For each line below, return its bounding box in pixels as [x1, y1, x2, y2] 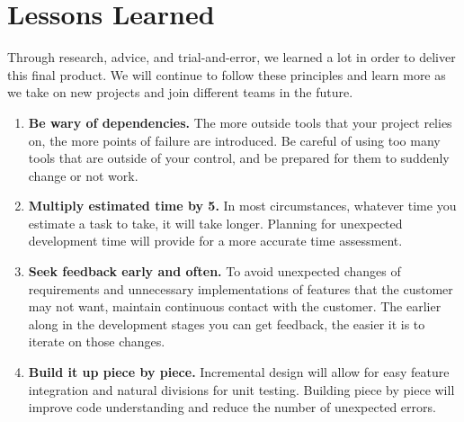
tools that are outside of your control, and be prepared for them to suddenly [28, 148, 450, 167]
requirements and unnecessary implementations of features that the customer [28, 279, 453, 298]
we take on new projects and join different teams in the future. [7, 83, 353, 102]
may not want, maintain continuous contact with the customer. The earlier [28, 297, 442, 316]
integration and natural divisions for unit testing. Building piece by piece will [28, 380, 455, 399]
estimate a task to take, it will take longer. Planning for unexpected [28, 213, 403, 232]
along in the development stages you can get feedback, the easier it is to [28, 314, 425, 333]
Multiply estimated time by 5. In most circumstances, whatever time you [28, 196, 457, 215]
